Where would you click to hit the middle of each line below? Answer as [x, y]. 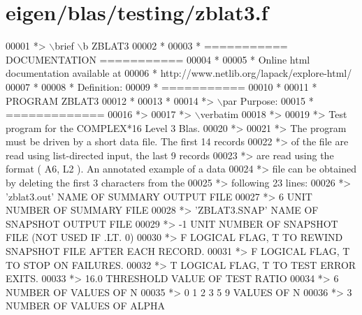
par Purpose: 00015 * [268, 100]
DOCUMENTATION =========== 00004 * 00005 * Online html [158, 59]
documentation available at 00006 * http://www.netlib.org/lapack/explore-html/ [179, 73]
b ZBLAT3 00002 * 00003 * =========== [185, 46]
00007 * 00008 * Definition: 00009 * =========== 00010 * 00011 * [161, 86]
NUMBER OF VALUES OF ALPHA [86, 306]
